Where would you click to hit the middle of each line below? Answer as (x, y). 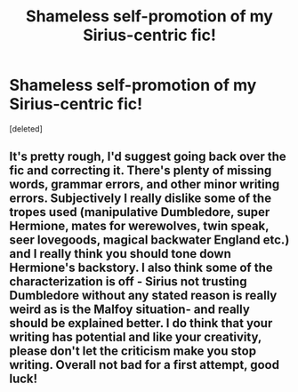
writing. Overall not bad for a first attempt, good (145, 365)
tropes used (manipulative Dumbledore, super (140, 212)
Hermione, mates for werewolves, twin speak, (139, 226)
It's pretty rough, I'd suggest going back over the (148, 157)
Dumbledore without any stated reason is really (143, 296)
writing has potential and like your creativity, (136, 337)
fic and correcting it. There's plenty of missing (141, 171)
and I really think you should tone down (120, 254)
